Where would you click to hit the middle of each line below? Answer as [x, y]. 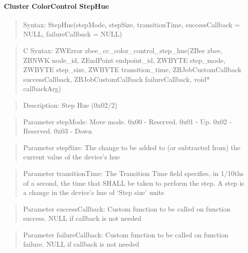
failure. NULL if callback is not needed [81, 244]
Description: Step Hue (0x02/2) [70, 105]
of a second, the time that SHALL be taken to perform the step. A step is [134, 183]
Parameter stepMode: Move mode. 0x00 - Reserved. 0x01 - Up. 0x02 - [127, 121]
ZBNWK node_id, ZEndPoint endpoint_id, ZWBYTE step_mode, [124, 60]
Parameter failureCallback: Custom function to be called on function [126, 234]
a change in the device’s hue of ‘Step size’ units [94, 192]
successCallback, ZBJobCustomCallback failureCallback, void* [116, 79]
